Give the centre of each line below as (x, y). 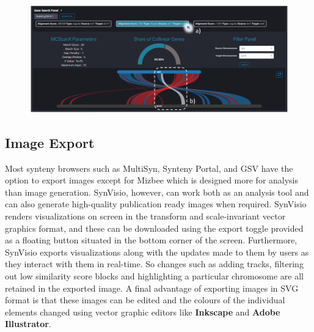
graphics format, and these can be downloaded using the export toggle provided (154, 228)
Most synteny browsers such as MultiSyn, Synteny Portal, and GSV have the (149, 168)
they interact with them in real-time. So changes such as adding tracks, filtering (154, 264)
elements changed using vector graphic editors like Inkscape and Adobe (143, 312)
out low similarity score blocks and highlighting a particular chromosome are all (154, 275)
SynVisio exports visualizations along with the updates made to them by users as (157, 252)
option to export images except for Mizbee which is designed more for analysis (152, 180)
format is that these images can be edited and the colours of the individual (145, 300)
